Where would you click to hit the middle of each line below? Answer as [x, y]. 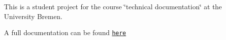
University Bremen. [33, 16]
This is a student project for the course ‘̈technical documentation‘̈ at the [113, 6]
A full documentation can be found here [65, 32]
